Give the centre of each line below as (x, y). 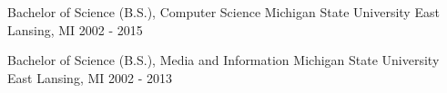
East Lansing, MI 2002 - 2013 (90, 77)
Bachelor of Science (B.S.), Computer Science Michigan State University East (223, 12)
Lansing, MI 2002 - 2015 (75, 29)
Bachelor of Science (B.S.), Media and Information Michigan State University (223, 60)
